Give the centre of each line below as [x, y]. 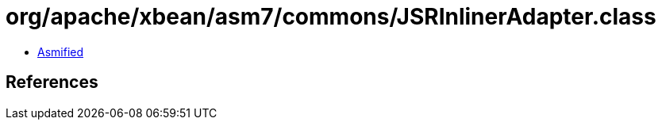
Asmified [61, 52]
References [52, 82]
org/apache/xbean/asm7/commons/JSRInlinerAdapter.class [331, 17]
